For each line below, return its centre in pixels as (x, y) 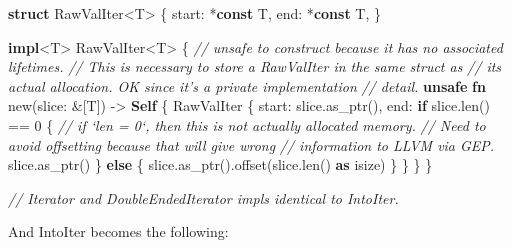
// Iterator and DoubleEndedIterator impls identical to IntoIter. (203, 197)
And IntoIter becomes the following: (118, 231)
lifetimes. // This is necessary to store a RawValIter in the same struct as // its (255, 66)
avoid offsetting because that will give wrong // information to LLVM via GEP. (251, 144)
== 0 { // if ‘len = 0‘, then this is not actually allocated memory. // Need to (247, 124)
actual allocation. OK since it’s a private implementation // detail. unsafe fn (247, 85)
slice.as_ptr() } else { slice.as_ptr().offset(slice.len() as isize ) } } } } (220, 164)
